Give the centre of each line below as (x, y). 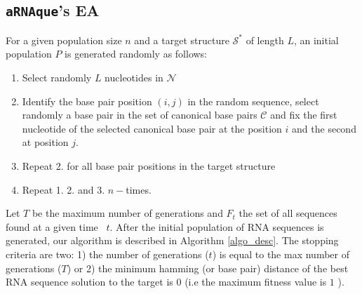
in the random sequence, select (253, 101)
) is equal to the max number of (281, 254)
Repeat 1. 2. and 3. (63, 189)
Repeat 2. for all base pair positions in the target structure (149, 165)
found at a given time (52, 226)
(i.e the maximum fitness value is (256, 282)
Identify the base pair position (87, 101)
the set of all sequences (288, 213)
